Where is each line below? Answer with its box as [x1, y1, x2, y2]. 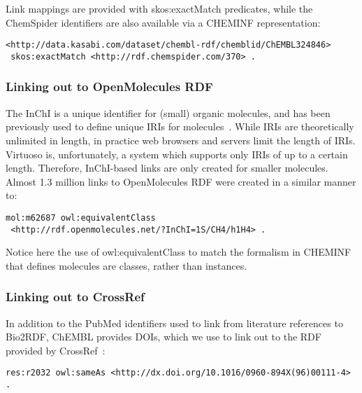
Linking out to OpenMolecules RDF [6, 78, 213, 95]
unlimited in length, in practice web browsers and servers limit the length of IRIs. [6, 132, 356, 147]
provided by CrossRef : [6, 343, 106, 357]
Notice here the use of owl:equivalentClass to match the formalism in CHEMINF [6, 244, 352, 259]
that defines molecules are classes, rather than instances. [6, 258, 247, 273]
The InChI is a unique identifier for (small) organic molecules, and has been [6, 105, 331, 120]
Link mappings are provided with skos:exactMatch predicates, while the [6, 1, 313, 15]
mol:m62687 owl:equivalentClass [6, 212, 156, 223]
